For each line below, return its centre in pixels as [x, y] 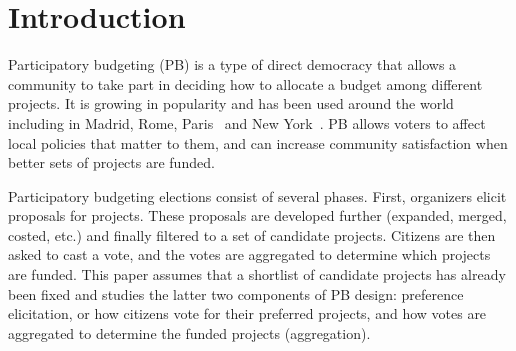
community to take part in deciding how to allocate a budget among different [245, 83]
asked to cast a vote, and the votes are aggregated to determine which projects [249, 254]
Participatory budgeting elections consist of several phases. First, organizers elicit [257, 195]
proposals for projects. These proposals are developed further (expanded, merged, [257, 215]
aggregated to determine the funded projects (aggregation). [189, 332]
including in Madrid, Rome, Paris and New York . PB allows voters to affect [247, 122]
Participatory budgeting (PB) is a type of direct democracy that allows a [232, 64]
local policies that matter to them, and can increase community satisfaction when [258, 142]
